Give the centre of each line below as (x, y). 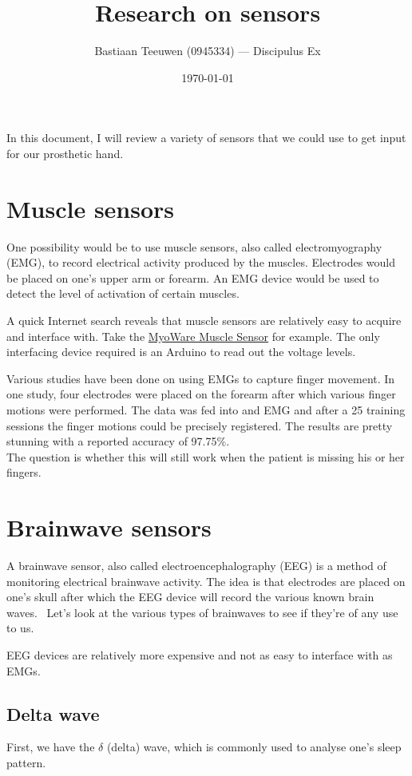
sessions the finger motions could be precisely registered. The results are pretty (200, 425)
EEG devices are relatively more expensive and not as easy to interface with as (200, 655)
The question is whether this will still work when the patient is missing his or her (206, 456)
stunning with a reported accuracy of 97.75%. (118, 441)
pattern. (26, 763)
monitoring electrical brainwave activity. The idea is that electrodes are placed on (206, 581)
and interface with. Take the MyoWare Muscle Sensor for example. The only (193, 336)
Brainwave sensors (109, 527)
